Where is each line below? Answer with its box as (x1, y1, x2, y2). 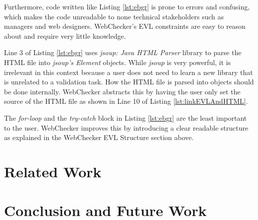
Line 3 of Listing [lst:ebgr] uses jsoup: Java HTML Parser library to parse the (4, 47, 242, 58)
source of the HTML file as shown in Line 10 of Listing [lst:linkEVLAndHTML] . (4, 96, 248, 106)
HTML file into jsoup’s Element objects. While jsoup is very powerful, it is (4, 57, 231, 67)
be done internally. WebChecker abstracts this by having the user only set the (4, 86, 241, 96)
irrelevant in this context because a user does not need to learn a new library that (4, 67, 253, 77)
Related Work (4, 161, 102, 181)
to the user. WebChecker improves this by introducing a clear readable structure (4, 122, 249, 133)
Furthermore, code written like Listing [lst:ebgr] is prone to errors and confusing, (4, 1, 250, 11)
